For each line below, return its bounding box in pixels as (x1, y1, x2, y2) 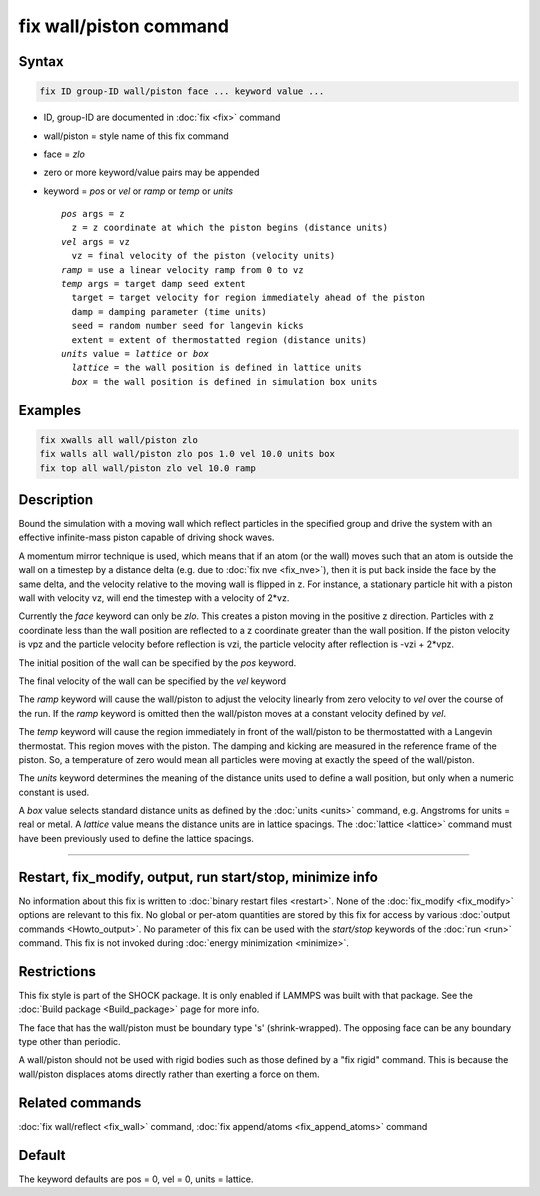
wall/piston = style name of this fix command (43, 130, 229, 142)
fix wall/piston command (18, 15, 230, 37)
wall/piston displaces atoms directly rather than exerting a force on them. (18, 1068, 320, 1080)
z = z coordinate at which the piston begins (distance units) (71, 222, 389, 234)
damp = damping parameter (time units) (71, 306, 267, 317)
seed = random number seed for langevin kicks (71, 320, 304, 332)
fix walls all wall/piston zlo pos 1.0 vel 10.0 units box (39, 448, 335, 460)
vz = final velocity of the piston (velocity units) (71, 250, 336, 262)
